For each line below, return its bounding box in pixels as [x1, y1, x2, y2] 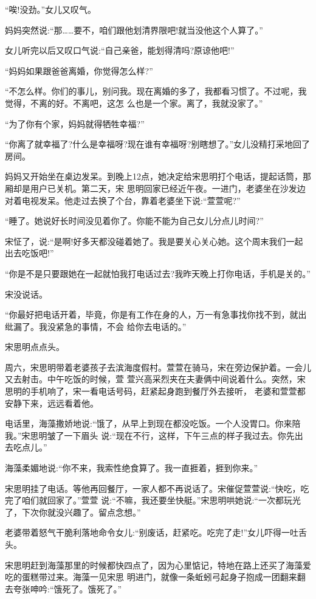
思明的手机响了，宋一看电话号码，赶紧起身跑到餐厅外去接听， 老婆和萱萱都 [5, 385, 306, 398]
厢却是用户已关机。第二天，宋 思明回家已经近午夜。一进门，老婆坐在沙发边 [5, 181, 306, 194]
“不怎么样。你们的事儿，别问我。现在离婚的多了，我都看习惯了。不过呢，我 [5, 85, 307, 97]
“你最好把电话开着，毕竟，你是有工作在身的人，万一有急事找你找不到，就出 [5, 308, 307, 321]
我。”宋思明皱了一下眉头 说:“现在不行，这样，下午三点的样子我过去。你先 [5, 429, 295, 441]
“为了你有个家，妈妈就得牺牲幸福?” [5, 117, 145, 130]
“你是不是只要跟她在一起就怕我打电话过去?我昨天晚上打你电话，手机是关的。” [5, 267, 311, 279]
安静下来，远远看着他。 [5, 396, 98, 409]
